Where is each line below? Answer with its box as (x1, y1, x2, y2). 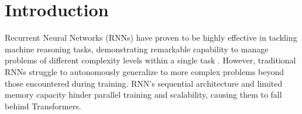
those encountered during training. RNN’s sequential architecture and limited (5, 77, 283, 89)
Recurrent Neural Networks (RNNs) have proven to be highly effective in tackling (5, 31, 297, 44)
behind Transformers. (5, 99, 81, 112)
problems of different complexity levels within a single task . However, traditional (5, 54, 296, 66)
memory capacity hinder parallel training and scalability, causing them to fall (5, 88, 282, 101)
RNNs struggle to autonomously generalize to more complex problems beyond (5, 65, 284, 77)
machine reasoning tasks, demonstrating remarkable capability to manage (5, 42, 269, 55)
